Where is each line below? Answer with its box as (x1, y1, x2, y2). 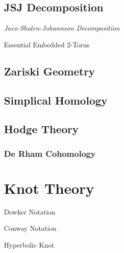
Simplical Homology (4, 92, 108, 108)
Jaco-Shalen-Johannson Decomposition (4, 23, 120, 33)
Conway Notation (4, 223, 56, 233)
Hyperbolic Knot (4, 239, 54, 250)
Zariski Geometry (4, 63, 95, 78)
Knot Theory (4, 178, 94, 198)
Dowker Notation (4, 206, 55, 217)
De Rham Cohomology (4, 147, 96, 159)
